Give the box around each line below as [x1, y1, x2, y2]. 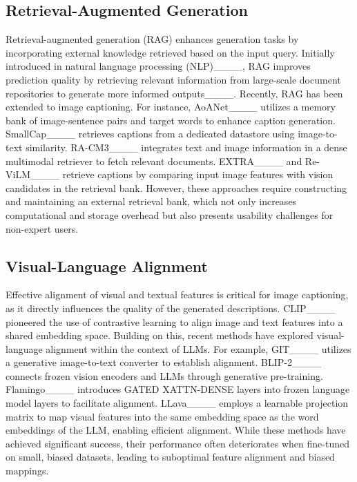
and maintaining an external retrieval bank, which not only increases [6, 194, 297, 209]
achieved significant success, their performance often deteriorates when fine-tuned [6, 436, 349, 450]
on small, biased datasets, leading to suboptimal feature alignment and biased [6, 450, 335, 464]
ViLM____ [6, 167, 59, 182]
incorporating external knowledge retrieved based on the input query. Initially [6, 45, 335, 59]
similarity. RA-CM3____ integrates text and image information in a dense [26, 139, 347, 154]
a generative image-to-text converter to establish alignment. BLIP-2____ [6, 355, 321, 369]
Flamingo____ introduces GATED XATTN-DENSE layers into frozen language [6, 382, 350, 396]
